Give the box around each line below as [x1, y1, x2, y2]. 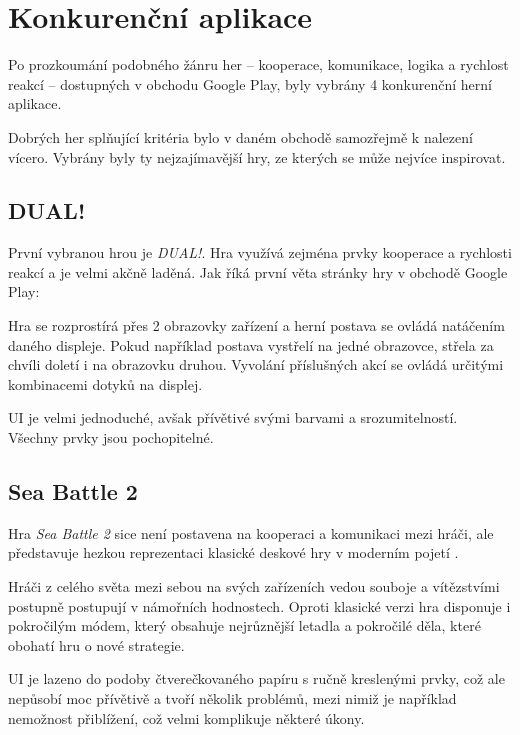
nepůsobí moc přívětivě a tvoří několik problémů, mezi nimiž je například [8, 688, 457, 708]
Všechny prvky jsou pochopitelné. [8, 427, 214, 448]
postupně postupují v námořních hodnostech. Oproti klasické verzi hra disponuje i [8, 595, 511, 616]
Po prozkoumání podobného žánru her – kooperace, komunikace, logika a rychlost [8, 54, 509, 75]
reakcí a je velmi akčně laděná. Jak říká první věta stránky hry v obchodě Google [8, 261, 508, 282]
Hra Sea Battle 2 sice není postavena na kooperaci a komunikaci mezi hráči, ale [8, 522, 494, 543]
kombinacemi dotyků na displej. [8, 373, 203, 394]
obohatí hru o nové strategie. [8, 634, 185, 655]
